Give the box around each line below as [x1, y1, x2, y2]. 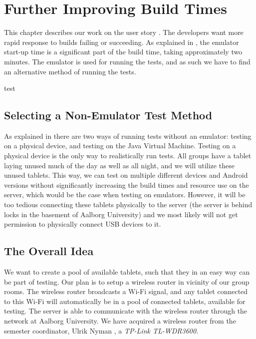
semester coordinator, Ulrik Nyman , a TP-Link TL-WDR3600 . [4, 325, 199, 336]
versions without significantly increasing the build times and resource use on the [4, 179, 249, 190]
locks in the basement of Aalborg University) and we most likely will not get [4, 209, 238, 219]
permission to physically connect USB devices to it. [4, 219, 161, 229]
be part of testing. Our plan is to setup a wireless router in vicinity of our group [4, 276, 250, 287]
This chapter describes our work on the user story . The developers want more [4, 27, 244, 37]
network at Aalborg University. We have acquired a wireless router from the [4, 316, 236, 326]
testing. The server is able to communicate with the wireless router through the [4, 306, 248, 316]
